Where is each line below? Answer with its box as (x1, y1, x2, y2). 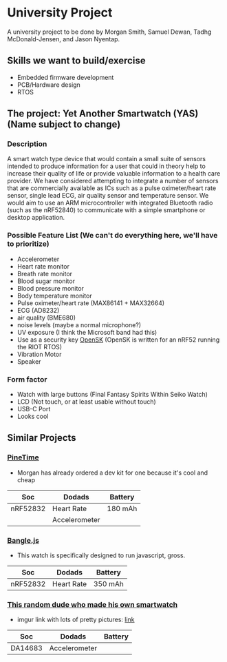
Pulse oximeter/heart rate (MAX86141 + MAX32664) (17, 298, 165, 307)
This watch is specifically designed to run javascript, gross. (17, 551, 186, 559)
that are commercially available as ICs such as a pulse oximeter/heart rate (7, 184, 217, 192)
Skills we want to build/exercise (7, 55, 146, 67)
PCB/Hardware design (17, 81, 80, 89)
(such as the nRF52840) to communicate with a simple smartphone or (7, 206, 206, 214)
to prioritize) (7, 239, 50, 249)
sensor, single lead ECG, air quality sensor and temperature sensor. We (7, 192, 209, 200)
